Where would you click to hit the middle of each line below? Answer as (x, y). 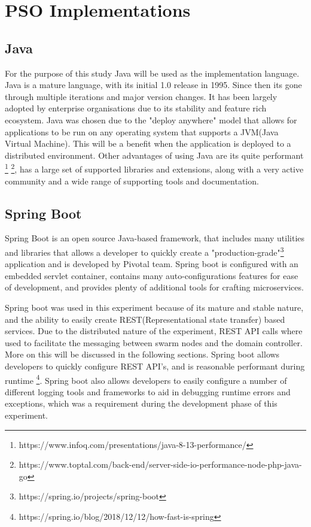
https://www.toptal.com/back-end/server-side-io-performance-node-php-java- (160, 464)
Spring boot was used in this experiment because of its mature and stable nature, (154, 307)
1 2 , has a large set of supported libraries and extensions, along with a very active (154, 168)
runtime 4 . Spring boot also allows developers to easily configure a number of (146, 379)
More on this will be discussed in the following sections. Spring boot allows (142, 354)
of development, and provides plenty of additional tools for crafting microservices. (154, 287)
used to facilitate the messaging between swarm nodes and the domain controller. (154, 342)
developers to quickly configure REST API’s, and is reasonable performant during (155, 366)
